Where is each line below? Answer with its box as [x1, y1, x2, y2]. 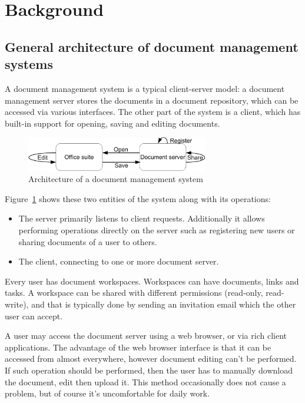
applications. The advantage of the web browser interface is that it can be [5, 341, 271, 353]
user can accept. [5, 309, 63, 322]
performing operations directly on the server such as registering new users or [18, 223, 295, 236]
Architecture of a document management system [28, 173, 203, 185]
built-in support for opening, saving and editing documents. [5, 117, 220, 129]
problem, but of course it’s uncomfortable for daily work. [5, 387, 210, 399]
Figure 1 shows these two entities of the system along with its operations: [5, 192, 271, 204]
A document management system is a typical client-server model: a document [5, 82, 285, 94]
